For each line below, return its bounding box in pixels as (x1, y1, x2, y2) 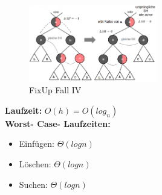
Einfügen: (19, 137, 54, 150)
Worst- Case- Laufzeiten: (5, 117, 111, 129)
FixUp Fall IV (29, 84, 82, 96)
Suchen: (19, 178, 48, 190)
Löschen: (19, 157, 51, 170)
